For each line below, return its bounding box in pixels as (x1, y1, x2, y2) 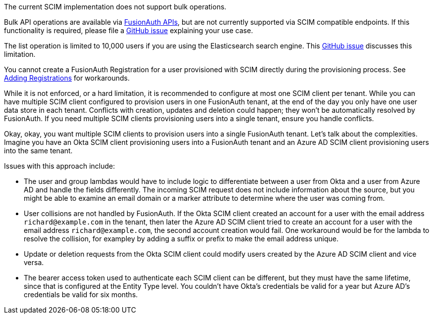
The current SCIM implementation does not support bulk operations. (4, 2, 227, 11)
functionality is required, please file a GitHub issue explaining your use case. (4, 26, 253, 35)
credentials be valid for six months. (24, 290, 138, 299)
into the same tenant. (4, 146, 73, 155)
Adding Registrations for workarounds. (4, 74, 130, 82)
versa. (24, 258, 44, 267)
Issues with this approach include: (4, 162, 115, 170)
